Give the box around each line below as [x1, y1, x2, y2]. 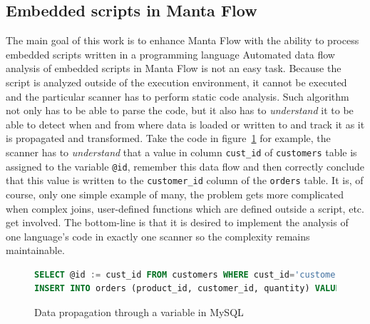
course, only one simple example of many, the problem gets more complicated [6, 186, 344, 201]
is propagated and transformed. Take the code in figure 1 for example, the [6, 131, 331, 146]
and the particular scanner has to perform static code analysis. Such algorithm [6, 88, 349, 103]
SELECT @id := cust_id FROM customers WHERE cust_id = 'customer [34, 269, 341, 280]
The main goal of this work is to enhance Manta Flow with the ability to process [6, 33, 359, 48]
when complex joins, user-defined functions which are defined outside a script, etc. [6, 201, 364, 216]
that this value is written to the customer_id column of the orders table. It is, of [6, 173, 364, 188]
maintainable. [6, 243, 65, 258]
